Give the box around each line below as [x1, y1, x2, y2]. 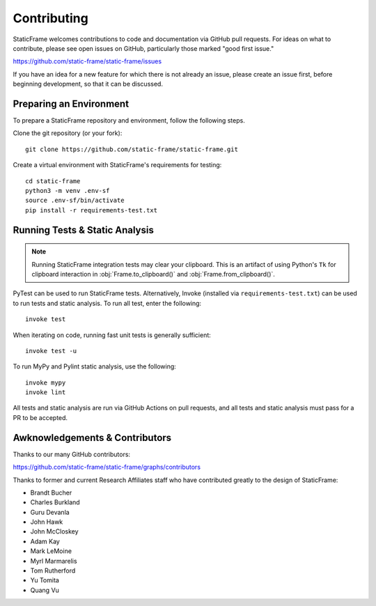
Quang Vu [30, 586, 59, 594]
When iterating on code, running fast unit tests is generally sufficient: [13, 331, 212, 339]
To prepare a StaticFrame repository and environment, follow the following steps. [13, 116, 245, 125]
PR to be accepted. [13, 413, 68, 421]
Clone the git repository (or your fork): [13, 129, 123, 137]
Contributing [13, 10, 88, 26]
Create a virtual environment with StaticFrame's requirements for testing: [13, 161, 222, 169]
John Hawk [30, 518, 63, 526]
